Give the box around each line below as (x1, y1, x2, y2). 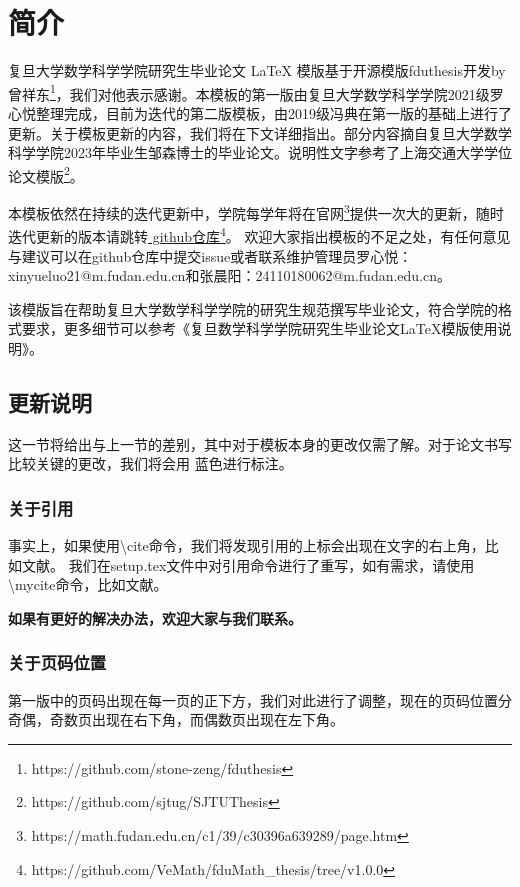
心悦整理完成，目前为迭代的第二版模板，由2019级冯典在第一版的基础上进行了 (8, 102, 512, 123)
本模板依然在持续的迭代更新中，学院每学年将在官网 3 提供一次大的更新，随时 (8, 200, 504, 223)
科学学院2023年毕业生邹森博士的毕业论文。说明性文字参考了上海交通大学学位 (8, 142, 512, 163)
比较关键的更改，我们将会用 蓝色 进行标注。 (8, 453, 293, 474)
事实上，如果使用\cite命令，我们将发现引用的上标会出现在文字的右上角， (8, 535, 485, 556)
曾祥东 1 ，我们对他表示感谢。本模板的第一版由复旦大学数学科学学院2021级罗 (8, 80, 504, 104)
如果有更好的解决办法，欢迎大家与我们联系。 (8, 607, 302, 628)
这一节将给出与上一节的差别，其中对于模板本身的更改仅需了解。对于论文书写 (8, 433, 512, 454)
